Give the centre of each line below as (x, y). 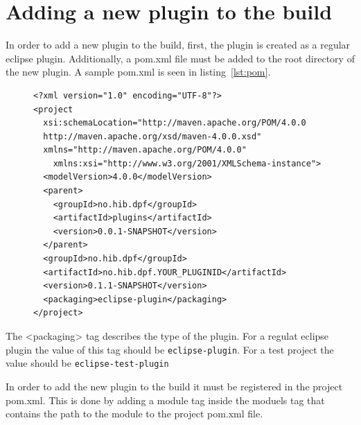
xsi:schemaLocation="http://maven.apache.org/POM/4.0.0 (175, 123)
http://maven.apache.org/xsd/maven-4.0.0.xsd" (152, 136)
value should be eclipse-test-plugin (87, 363)
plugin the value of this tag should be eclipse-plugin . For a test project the (170, 349)
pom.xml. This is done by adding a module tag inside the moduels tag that (165, 400)
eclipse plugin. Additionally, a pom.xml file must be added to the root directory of (180, 58)
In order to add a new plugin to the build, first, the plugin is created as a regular (178, 45)
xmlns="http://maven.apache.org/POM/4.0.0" (145, 150)
